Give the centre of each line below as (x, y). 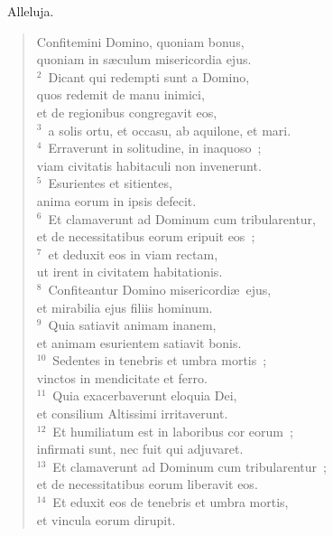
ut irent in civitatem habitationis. (129, 272)
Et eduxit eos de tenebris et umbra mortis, (171, 502)
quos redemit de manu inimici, (120, 94)
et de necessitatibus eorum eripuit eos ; (146, 236)
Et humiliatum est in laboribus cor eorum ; (173, 431)
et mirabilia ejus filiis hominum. (125, 307)
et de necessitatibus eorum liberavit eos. (147, 484)
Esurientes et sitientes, (110, 183)
